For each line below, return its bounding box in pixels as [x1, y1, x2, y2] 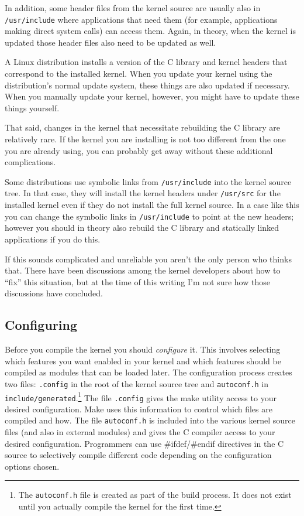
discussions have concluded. [5, 287, 103, 299]
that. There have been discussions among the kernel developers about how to [5, 264, 281, 276]
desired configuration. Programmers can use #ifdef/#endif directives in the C [5, 437, 284, 449]
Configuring [5, 316, 78, 334]
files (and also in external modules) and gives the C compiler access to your [5, 426, 275, 438]
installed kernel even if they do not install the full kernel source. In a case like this [5, 199, 299, 211]
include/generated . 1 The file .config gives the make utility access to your [5, 389, 277, 404]
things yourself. [5, 101, 60, 114]
